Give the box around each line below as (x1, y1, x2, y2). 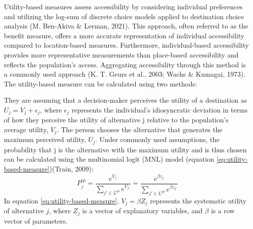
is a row (211, 205, 235, 216)
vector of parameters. (4, 215, 68, 226)
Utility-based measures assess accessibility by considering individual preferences (4, 1, 243, 11)
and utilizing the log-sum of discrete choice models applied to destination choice (4, 11, 244, 21)
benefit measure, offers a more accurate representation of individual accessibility (4, 30, 245, 40)
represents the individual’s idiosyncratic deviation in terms (71, 104, 248, 114)
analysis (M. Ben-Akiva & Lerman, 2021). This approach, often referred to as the (4, 21, 249, 31)
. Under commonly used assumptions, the (95, 134, 220, 144)
